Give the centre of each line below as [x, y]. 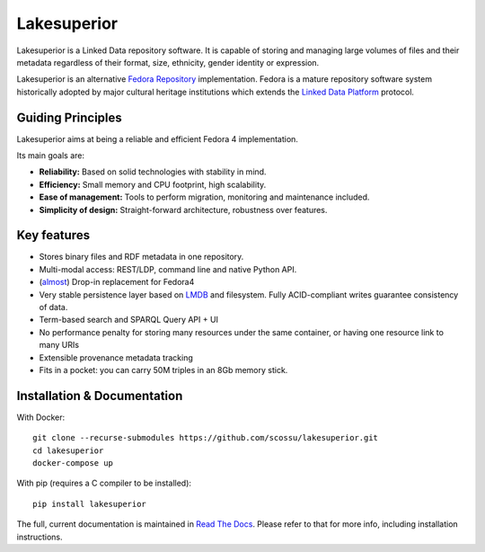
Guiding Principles [70, 117]
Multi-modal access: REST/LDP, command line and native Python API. [168, 269]
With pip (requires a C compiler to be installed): [104, 483]
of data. [53, 307]
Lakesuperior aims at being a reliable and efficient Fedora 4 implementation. [157, 138]
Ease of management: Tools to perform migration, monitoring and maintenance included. [204, 197]
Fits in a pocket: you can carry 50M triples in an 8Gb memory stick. [163, 370]
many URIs [59, 345]
